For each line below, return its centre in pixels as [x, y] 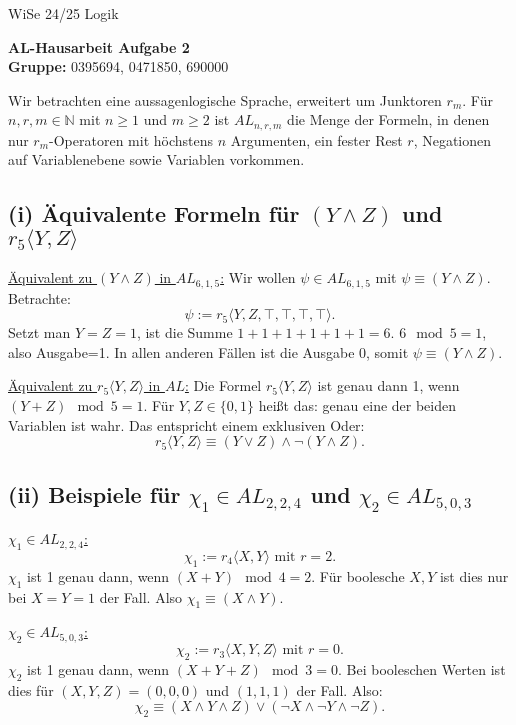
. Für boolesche [358, 575]
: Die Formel [223, 385]
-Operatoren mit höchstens [131, 139]
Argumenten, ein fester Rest [316, 139]
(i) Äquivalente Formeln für [154, 213]
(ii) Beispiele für [94, 493]
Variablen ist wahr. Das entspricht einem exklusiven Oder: [186, 424]
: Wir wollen [258, 277]
